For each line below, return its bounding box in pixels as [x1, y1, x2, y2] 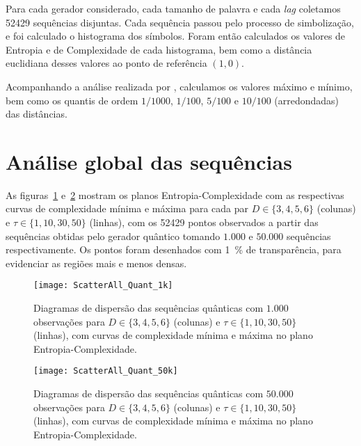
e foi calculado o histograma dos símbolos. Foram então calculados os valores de [6, 29, 346, 43]
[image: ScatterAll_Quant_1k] [33, 280, 173, 291]
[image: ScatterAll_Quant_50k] [33, 366, 178, 376]
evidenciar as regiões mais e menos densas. [6, 255, 187, 270]
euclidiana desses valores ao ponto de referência [6, 56, 207, 70]
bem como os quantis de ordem [6, 93, 138, 107]
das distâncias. [6, 106, 67, 121]
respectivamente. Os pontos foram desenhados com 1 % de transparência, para [6, 242, 342, 257]
